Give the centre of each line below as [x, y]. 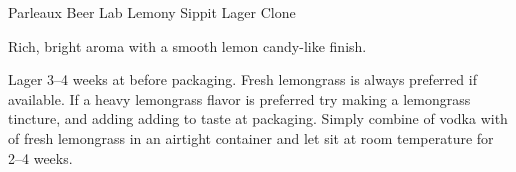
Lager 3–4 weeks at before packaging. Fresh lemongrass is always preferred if [242, 79]
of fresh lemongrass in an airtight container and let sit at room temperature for [251, 137]
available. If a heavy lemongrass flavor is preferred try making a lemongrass [239, 98]
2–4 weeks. [40, 157]
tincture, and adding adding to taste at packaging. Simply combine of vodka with [258, 118]
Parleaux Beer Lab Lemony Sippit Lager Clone [152, 12]
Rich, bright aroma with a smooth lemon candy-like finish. [187, 45]
